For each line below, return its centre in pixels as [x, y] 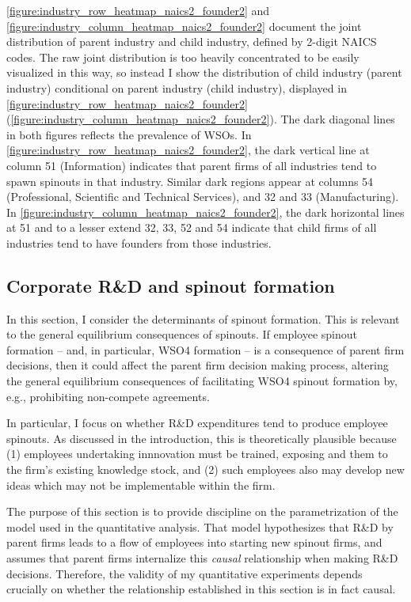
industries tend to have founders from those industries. [139, 242]
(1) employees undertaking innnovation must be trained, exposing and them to [197, 454]
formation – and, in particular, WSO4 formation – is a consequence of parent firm [205, 349]
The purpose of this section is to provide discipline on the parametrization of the [202, 511]
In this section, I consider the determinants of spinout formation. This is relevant [203, 318]
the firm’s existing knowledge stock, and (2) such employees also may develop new [205, 469]
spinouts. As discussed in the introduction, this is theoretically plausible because [202, 438]
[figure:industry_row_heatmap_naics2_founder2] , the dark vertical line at [188, 150]
